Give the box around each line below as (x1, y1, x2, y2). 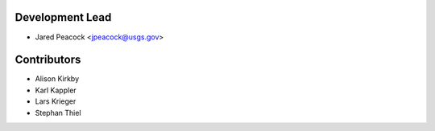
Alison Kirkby (35, 74, 80, 84)
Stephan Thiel (35, 108, 81, 117)
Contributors (14, 53, 81, 67)
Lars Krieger (35, 96, 77, 106)
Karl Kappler (35, 85, 77, 95)
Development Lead (14, 10, 112, 24)
